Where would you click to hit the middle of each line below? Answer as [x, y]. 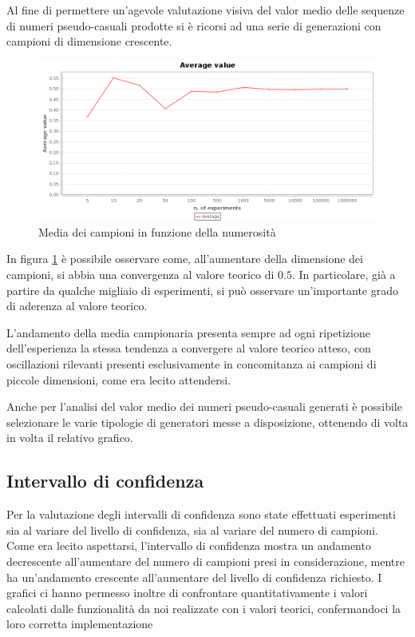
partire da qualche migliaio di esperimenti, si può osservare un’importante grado [202, 290]
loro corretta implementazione [80, 624]
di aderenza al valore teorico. [77, 306]
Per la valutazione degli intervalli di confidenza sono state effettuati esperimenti [201, 514]
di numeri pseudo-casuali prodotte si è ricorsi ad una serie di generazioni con [194, 25]
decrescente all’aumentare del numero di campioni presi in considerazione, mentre [206, 561]
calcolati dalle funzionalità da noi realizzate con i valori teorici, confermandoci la [204, 608]
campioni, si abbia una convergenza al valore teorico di [140, 275]
